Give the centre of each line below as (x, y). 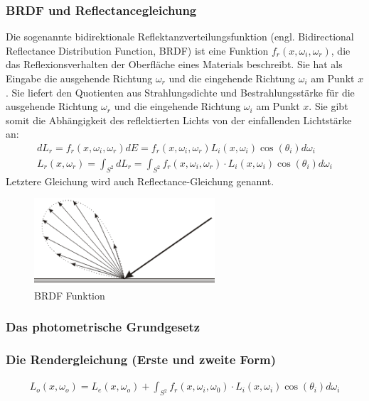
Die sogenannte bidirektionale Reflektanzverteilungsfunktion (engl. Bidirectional (180, 37)
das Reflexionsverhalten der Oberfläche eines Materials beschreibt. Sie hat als (174, 64)
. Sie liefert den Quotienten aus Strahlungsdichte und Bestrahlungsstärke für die (180, 92)
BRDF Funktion (70, 295)
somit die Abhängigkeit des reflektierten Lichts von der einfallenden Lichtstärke (179, 120)
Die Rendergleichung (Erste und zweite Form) (141, 359)
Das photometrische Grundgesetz (103, 327)
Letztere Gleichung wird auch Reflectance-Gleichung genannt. (140, 181)
